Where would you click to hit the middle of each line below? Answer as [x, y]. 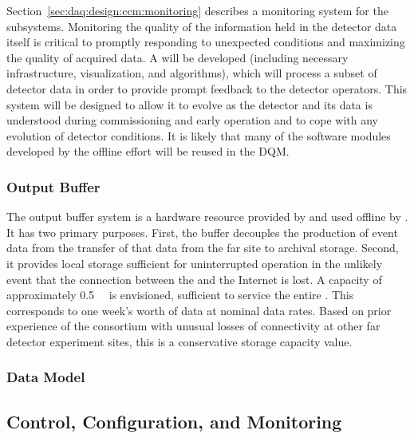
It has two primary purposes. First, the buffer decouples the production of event [202, 232]
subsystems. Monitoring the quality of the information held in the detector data [202, 26]
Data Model [46, 377]
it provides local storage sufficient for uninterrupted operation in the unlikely [195, 263]
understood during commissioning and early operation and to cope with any [192, 120]
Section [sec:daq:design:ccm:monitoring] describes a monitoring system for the [197, 10]
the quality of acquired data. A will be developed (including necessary [177, 57]
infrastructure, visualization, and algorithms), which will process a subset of [192, 73]
